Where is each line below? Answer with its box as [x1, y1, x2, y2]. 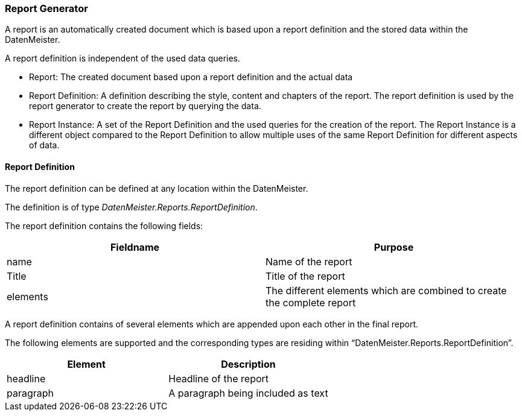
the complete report [266, 296, 356, 309]
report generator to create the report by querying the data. [29, 101, 261, 112]
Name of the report [266, 255, 352, 268]
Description [221, 358, 276, 370]
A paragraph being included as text [168, 386, 328, 399]
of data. [29, 140, 60, 151]
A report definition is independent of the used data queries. [5, 53, 241, 64]
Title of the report [266, 269, 345, 282]
